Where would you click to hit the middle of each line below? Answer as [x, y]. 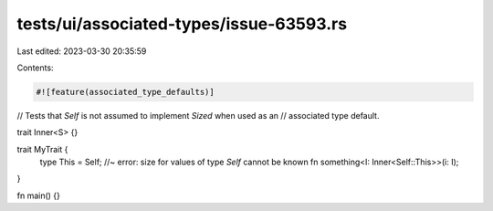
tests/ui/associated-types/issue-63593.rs [182, 24]
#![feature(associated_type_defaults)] [125, 92]
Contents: [35, 68]
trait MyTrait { [42, 149]
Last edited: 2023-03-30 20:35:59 [82, 51]
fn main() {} [39, 195]
